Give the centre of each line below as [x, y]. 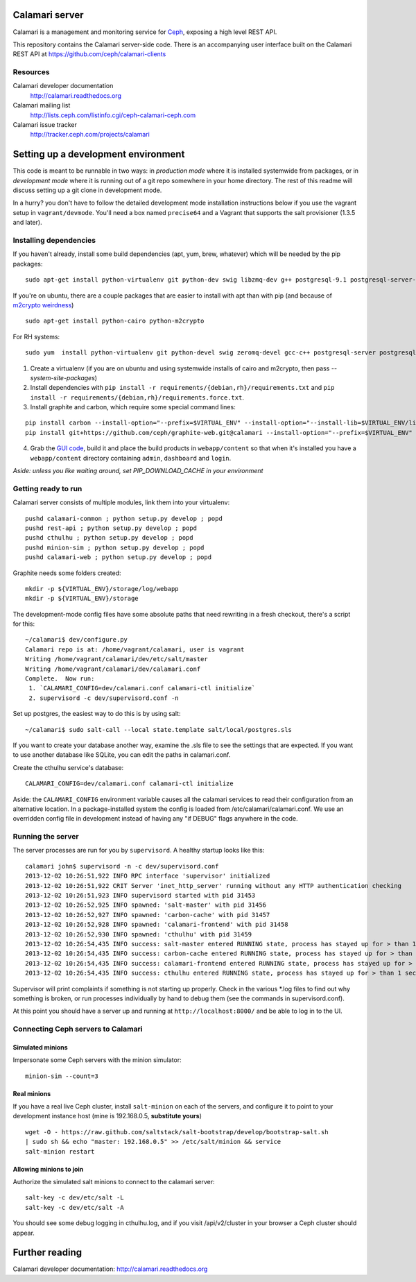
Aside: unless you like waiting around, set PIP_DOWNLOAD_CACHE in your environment [138, 471]
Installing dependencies [54, 241]
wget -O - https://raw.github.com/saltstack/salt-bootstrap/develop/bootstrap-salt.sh [177, 1132]
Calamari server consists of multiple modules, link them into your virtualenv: [121, 502]
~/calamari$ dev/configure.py [77, 640]
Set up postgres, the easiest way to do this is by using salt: [97, 714]
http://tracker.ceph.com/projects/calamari [90, 135]
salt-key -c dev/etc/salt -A [75, 1207]
